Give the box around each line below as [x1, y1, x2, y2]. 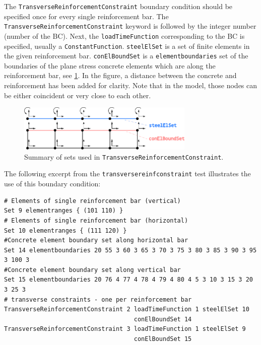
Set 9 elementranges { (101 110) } [4, 207, 123, 215]
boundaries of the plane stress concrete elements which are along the [4, 60, 216, 71]
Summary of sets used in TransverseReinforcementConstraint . [24, 151, 224, 162]
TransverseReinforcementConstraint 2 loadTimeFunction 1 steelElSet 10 [4, 306, 249, 313]
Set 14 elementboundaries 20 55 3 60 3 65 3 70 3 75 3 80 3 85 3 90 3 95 [4, 246, 257, 254]
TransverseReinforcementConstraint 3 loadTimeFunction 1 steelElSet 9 [4, 325, 246, 333]
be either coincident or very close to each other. [4, 90, 151, 100]
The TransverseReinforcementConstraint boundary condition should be [4, 1, 233, 11]
